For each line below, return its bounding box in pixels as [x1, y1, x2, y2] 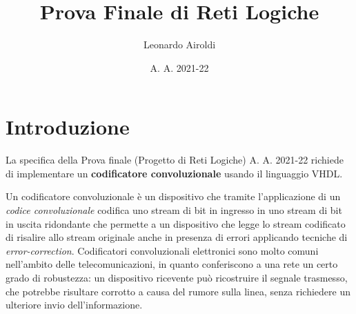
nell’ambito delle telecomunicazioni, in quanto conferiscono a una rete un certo [6, 257, 338, 271]
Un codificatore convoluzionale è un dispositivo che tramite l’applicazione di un [6, 189, 341, 204]
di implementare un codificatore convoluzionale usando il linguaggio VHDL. [6, 166, 343, 180]
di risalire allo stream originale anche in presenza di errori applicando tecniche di [6, 230, 348, 244]
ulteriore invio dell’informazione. [6, 297, 143, 312]
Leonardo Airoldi [143, 37, 216, 52]
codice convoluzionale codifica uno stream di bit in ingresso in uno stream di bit [6, 203, 342, 217]
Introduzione [6, 112, 130, 141]
